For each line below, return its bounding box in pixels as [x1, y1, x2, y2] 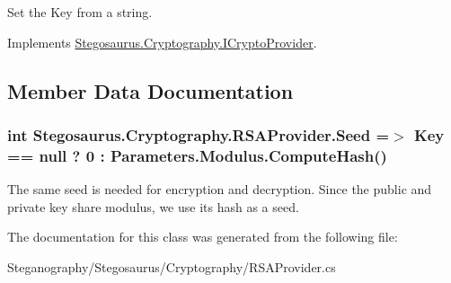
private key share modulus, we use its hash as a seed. [7, 197, 299, 216]
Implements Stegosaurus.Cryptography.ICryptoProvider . [7, 32, 317, 51]
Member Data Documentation [7, 76, 294, 104]
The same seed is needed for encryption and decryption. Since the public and [7, 180, 432, 199]
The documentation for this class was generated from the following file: [7, 227, 398, 246]
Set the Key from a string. [7, 3, 153, 21]
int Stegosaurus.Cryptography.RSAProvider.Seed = [7, 123, 390, 146]
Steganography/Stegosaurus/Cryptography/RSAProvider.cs [7, 257, 336, 276]
